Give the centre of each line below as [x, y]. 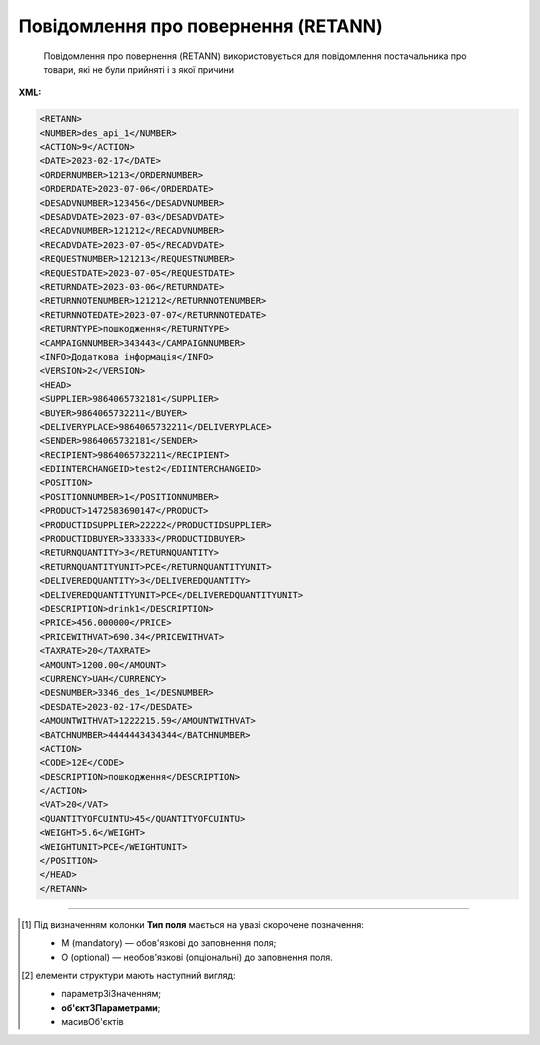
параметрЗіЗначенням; [111, 994]
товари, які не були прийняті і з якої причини [139, 69]
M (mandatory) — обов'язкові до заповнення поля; [169, 943]
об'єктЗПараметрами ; [111, 1007]
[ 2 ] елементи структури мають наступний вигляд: [128, 975]
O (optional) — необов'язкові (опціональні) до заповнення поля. [197, 957]
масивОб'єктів [92, 1022]
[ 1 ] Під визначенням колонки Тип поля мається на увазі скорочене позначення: [193, 924]
